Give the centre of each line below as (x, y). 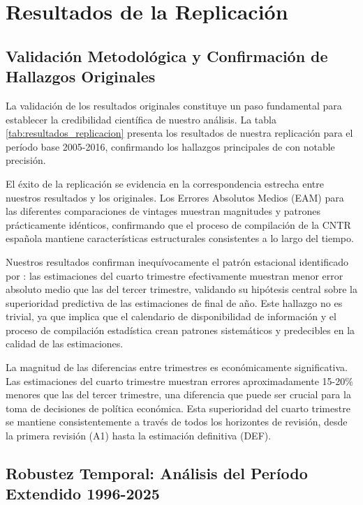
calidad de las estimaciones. (65, 344)
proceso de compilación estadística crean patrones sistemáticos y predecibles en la (180, 330)
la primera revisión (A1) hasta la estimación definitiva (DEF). (139, 436)
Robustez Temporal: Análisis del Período (157, 473)
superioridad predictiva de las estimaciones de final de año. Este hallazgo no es (174, 302)
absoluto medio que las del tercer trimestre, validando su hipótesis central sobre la (181, 289)
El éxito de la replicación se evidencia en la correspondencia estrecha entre (165, 183)
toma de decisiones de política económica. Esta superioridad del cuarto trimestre (178, 408)
